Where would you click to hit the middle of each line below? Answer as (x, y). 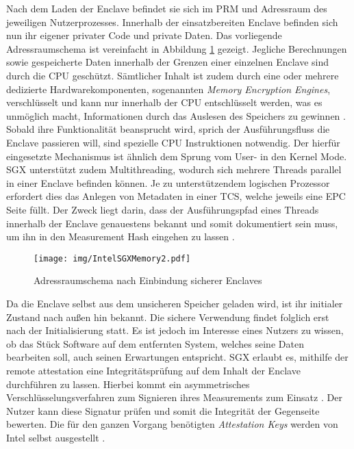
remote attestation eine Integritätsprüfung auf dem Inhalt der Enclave (153, 370)
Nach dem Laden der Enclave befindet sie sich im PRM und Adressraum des (167, 8)
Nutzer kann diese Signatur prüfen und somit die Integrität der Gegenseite (163, 410)
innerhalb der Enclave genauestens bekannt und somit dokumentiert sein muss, (172, 223)
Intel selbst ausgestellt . (56, 437)
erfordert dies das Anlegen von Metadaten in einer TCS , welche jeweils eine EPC (176, 196)
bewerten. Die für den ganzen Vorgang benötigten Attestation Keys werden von (172, 424)
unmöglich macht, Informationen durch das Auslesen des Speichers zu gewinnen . (176, 115)
